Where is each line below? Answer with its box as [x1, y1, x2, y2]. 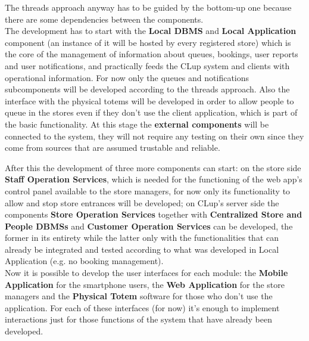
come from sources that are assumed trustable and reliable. [5, 141, 220, 154]
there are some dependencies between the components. [5, 13, 204, 25]
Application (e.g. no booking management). [5, 255, 164, 267]
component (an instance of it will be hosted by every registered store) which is [5, 36, 291, 48]
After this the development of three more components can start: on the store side [5, 161, 301, 173]
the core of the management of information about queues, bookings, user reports [5, 48, 298, 60]
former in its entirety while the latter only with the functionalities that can [5, 231, 279, 244]
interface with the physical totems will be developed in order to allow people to [5, 94, 294, 107]
